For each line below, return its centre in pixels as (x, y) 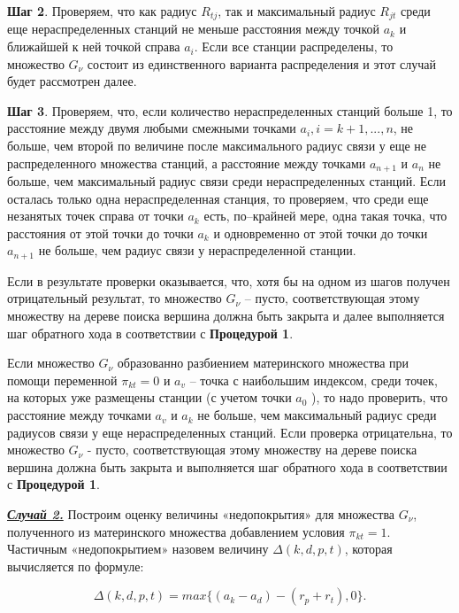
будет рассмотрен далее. (72, 81)
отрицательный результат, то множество (115, 298)
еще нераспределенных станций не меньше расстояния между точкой (193, 29)
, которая (368, 549)
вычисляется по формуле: (76, 566)
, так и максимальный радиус (297, 11)
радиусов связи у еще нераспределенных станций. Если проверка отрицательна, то (230, 432)
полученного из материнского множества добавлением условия (176, 531)
